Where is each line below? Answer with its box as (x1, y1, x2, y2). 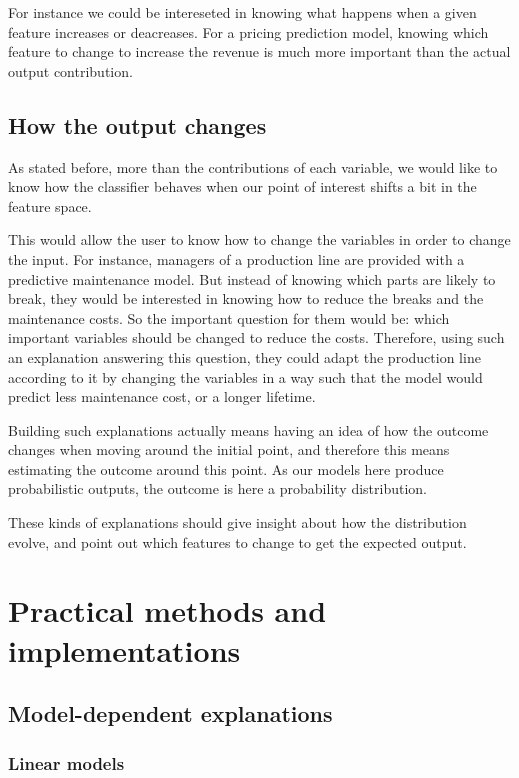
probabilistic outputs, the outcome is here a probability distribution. (8, 478, 427, 499)
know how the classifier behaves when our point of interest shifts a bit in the (8, 176, 477, 197)
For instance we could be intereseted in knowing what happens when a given (8, 2, 477, 22)
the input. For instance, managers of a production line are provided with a (8, 248, 465, 269)
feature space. (8, 195, 92, 216)
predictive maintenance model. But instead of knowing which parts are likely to (8, 268, 496, 289)
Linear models (8, 750, 125, 775)
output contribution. (8, 60, 133, 81)
